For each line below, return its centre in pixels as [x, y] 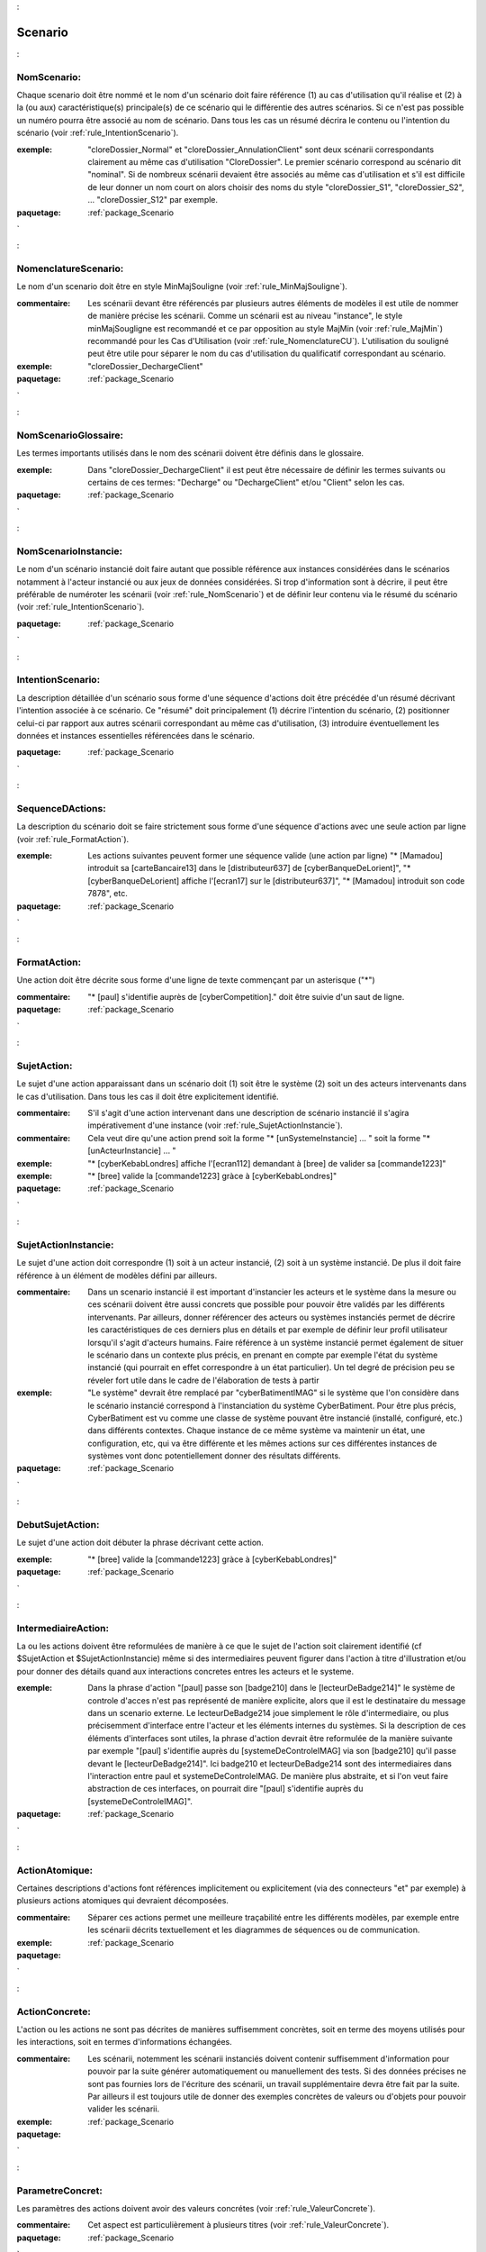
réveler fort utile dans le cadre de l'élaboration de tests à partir [203, 1380]
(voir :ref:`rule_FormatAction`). [73, 839]
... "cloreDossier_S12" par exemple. [153, 200]
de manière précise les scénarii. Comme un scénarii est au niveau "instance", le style [245, 316]
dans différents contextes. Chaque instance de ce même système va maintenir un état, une [256, 1430]
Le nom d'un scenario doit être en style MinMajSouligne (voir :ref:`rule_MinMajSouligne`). [182, 286]
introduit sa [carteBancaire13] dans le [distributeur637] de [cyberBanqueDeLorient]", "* [249, 868]
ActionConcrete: [54, 2011]
